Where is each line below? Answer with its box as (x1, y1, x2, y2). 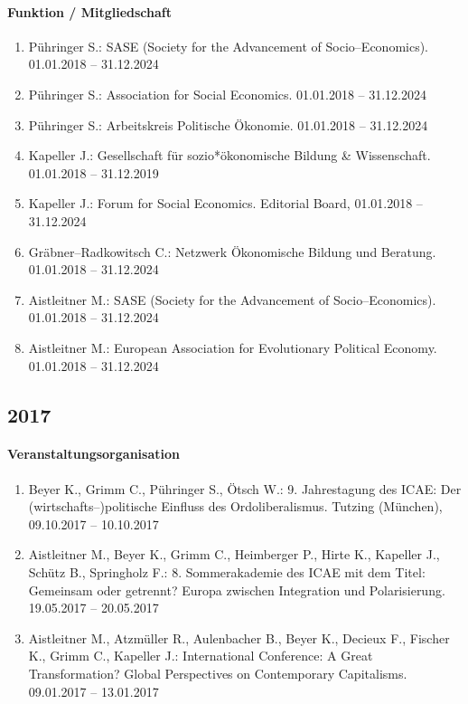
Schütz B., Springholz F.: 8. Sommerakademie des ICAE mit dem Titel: (28, 563, 426, 582)
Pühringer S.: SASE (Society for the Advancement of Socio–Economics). (28, 36, 428, 55)
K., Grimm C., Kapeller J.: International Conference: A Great (28, 646, 373, 665)
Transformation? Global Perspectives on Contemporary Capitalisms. (28, 664, 407, 683)
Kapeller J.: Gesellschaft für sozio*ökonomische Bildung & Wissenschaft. (28, 146, 431, 165)
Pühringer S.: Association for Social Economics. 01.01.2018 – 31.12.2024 (28, 84, 427, 103)
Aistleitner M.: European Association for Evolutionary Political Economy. (28, 338, 437, 357)
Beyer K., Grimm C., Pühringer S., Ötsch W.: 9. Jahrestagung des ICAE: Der (28, 479, 462, 498)
